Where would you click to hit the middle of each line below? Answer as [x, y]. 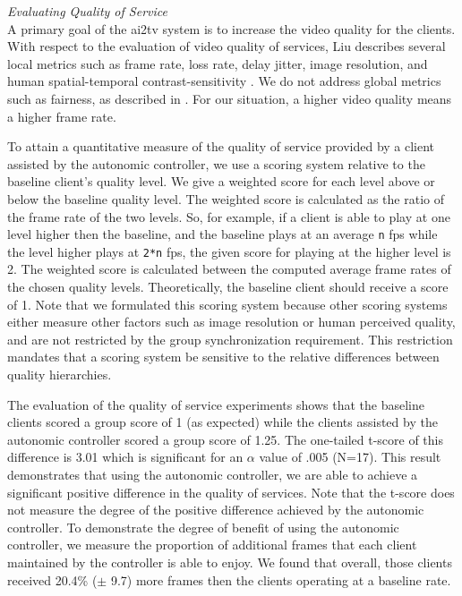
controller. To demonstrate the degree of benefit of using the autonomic [203, 527]
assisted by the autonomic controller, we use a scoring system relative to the [216, 163]
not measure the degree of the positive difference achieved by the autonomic [216, 510]
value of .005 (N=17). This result [350, 457]
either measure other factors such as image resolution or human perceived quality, [231, 322]
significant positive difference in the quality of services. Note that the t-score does [231, 492]
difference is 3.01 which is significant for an [125, 457]
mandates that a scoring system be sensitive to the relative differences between [223, 357]
